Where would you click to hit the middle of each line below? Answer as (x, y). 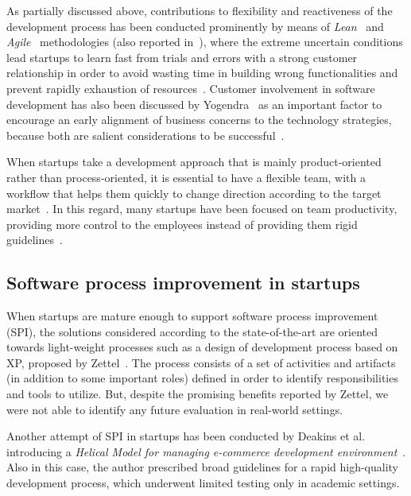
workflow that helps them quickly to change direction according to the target (194, 193)
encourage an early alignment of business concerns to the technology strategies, (199, 120)
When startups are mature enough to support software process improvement (192, 316)
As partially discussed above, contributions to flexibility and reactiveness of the (200, 10)
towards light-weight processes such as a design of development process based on (202, 347)
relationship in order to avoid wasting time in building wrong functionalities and (202, 73)
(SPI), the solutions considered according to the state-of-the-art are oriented (192, 331)
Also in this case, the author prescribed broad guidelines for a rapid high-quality (203, 467)
